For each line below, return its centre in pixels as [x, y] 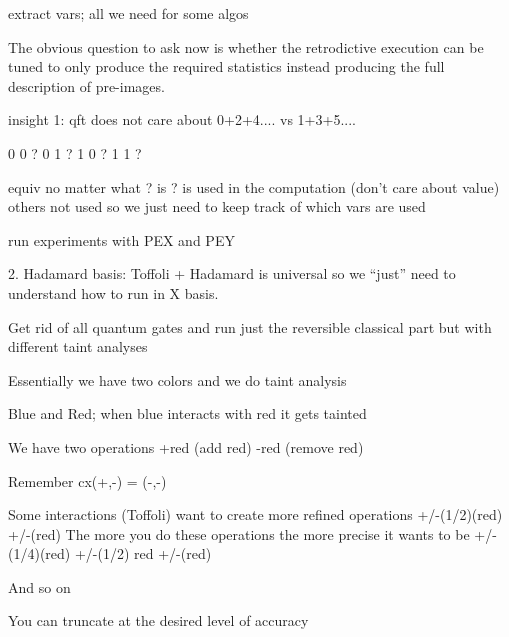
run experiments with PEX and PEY [121, 239]
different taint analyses [78, 346]
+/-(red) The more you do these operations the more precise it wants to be [239, 533]
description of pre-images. [86, 85]
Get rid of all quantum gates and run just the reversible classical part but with [250, 326]
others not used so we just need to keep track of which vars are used [217, 206]
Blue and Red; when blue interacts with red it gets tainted [187, 413]
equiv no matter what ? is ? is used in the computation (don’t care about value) [254, 186]
